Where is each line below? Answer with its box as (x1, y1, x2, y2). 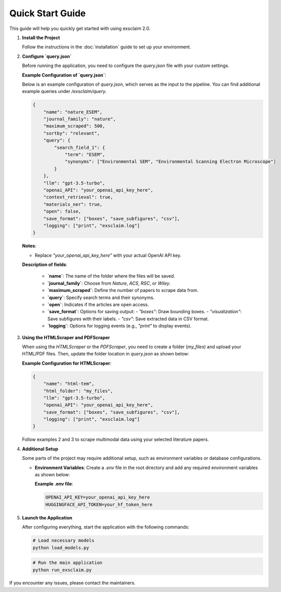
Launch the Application (22, 514, 73, 520)
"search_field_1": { (54, 145, 106, 150)
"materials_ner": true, (43, 201, 102, 207)
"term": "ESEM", (64, 152, 106, 157)
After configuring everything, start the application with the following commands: (22, 524, 190, 530)
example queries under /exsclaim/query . (22, 88, 107, 94)
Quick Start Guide (9, 8, 86, 19)
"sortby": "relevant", (43, 130, 100, 136)
